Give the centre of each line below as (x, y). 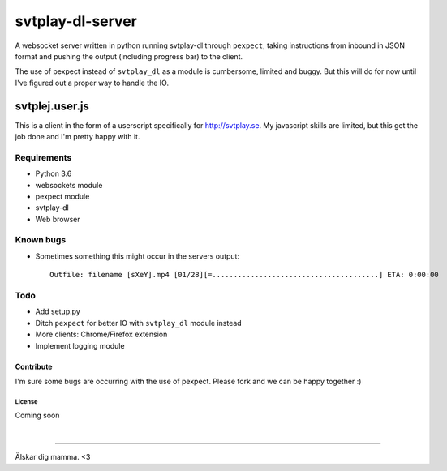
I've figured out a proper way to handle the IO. (92, 83)
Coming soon (37, 415)
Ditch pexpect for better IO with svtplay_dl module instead (139, 323)
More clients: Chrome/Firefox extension (101, 334)
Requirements (43, 157)
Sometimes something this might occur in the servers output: (137, 256)
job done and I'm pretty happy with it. (77, 137)
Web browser (58, 219)
